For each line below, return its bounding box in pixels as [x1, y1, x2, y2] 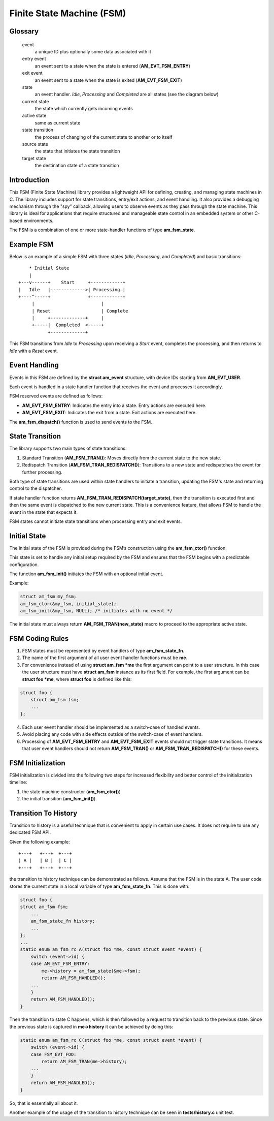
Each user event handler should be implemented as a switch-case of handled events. [22, 724, 200, 730]
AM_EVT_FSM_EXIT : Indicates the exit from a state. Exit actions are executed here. [22, 410, 197, 416]
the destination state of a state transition [35, 163, 119, 169]
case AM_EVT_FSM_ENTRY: [30, 961, 90, 967]
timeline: [9, 779, 27, 785]
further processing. [22, 469, 63, 475]
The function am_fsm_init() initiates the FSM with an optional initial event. [9, 571, 163, 577]
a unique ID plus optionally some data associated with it [35, 48, 152, 54]
